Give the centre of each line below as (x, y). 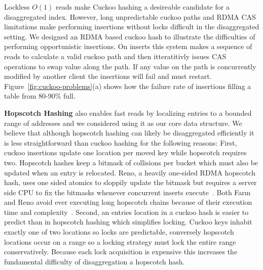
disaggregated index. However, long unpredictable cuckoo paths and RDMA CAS (130, 16)
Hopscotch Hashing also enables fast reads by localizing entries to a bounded (128, 112)
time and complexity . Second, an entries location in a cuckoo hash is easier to (126, 212)
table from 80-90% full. (40, 96)
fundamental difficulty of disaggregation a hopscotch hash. (95, 261)
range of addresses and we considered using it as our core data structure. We (123, 123)
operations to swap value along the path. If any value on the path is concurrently (130, 66)
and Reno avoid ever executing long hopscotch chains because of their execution (128, 202)
